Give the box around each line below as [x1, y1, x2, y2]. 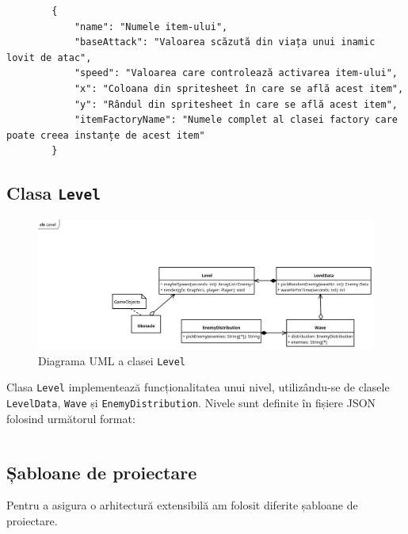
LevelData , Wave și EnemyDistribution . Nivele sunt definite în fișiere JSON [6, 395, 376, 410]
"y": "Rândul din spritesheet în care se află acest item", [74, 98, 398, 110]
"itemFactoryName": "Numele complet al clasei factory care [74, 114, 398, 126]
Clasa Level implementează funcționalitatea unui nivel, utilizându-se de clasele [6, 379, 390, 395]
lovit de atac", [6, 51, 92, 63]
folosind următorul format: [6, 410, 135, 426]
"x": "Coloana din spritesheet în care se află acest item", [74, 82, 404, 94]
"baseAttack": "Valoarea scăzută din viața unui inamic [74, 36, 376, 48]
